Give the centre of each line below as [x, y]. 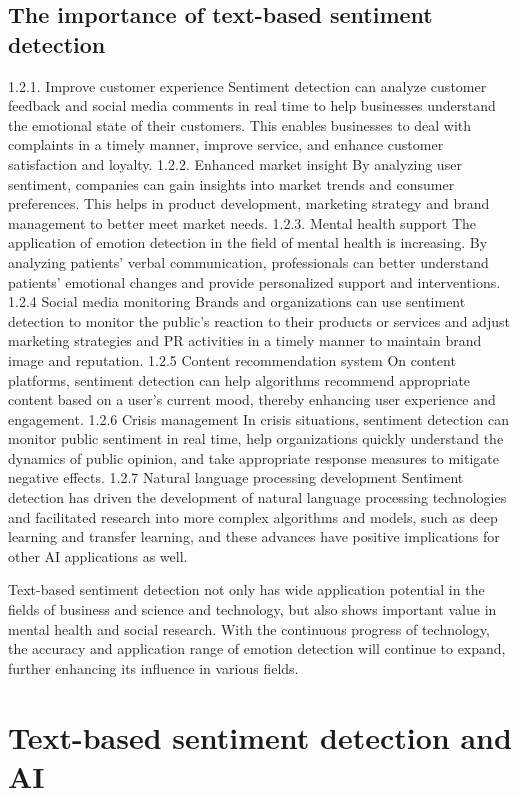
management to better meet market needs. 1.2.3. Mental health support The [242, 222]
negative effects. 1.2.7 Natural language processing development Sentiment [236, 477]
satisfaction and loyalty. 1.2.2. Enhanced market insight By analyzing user [235, 163]
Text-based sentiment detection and [260, 736]
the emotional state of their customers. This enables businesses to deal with [240, 124]
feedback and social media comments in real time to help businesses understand [252, 105]
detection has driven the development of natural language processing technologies [257, 497]
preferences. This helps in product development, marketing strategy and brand [249, 203]
